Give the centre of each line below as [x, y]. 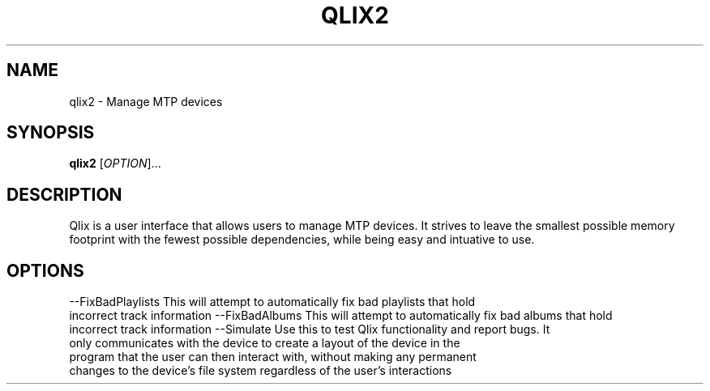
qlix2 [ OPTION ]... [115, 164]
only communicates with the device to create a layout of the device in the [265, 343]
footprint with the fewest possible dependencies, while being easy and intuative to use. [302, 240]
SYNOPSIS [51, 133]
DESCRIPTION [64, 194]
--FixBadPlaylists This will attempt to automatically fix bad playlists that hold [272, 302]
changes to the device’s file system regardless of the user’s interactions [261, 371]
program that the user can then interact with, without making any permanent [273, 357]
